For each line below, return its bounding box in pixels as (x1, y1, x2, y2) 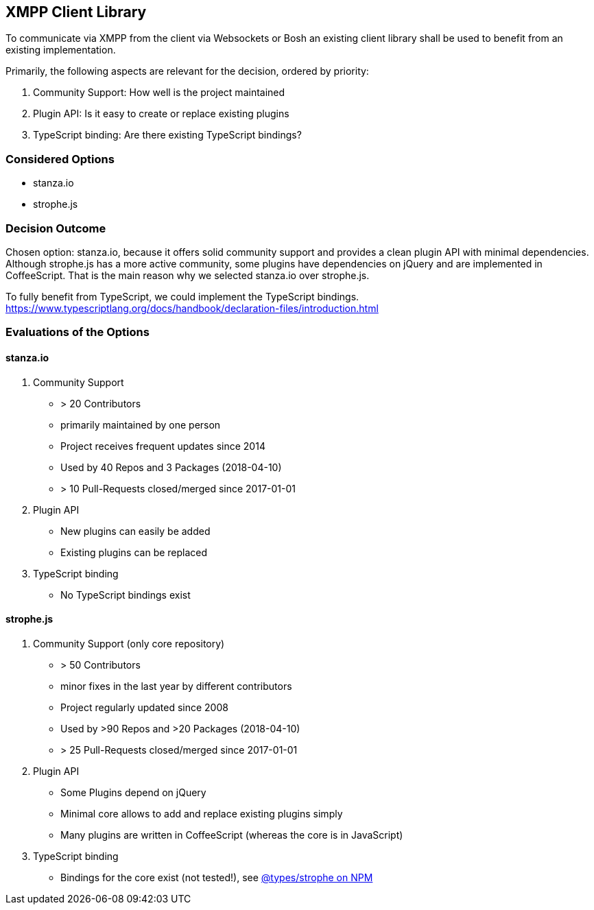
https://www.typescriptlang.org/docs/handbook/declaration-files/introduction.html (5, 302, 379, 314)
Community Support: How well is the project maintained (33, 86, 285, 99)
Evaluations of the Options (5, 325, 150, 339)
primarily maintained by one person (60, 418, 221, 431)
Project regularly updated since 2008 (60, 701, 228, 713)
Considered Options (5, 152, 115, 166)
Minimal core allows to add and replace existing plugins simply (60, 807, 343, 819)
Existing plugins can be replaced (60, 546, 208, 558)
